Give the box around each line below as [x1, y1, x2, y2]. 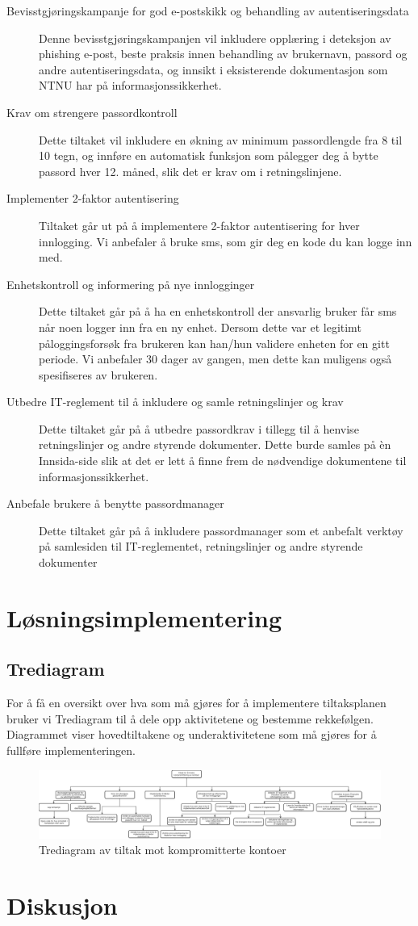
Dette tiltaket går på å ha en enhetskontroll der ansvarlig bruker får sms [39, 303, 397, 320]
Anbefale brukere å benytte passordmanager [6, 495, 224, 512]
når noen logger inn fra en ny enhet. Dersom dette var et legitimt [39, 318, 362, 335]
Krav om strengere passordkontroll [6, 103, 178, 120]
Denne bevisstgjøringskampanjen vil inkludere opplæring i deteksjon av [39, 29, 391, 46]
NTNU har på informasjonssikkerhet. [39, 77, 222, 94]
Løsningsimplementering [6, 601, 282, 634]
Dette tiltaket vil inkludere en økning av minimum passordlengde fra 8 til [39, 131, 403, 148]
